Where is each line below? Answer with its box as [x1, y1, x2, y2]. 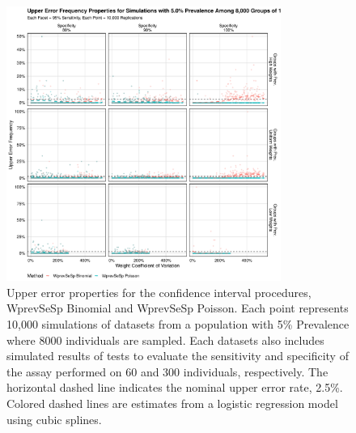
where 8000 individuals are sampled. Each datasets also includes [6, 331, 324, 348]
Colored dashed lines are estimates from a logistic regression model [6, 394, 338, 411]
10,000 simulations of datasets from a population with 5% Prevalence [6, 315, 350, 332]
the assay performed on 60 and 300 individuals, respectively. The [6, 363, 328, 380]
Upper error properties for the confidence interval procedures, [6, 283, 311, 300]
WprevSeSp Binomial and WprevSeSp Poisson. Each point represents [6, 299, 349, 316]
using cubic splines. [6, 410, 102, 427]
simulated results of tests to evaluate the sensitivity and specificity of [6, 347, 349, 364]
